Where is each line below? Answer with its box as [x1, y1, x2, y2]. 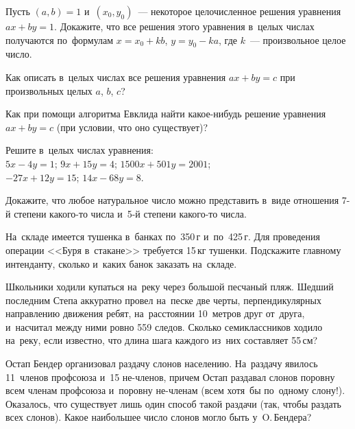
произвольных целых [5, 83, 93, 97]
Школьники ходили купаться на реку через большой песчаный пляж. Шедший [5, 279, 334, 294]
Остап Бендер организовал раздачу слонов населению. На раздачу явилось [5, 356, 318, 371]
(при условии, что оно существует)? [56, 119, 208, 134]
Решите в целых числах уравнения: [5, 143, 154, 157]
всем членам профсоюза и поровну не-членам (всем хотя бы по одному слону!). [5, 383, 345, 397]
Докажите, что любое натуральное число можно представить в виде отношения [5, 193, 339, 207]
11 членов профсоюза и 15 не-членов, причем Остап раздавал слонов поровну [5, 369, 335, 384]
